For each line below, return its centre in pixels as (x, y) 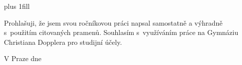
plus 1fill (17, 6)
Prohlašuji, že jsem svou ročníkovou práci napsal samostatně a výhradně (113, 22)
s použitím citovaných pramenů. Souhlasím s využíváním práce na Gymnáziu (121, 32)
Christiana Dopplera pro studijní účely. (63, 42)
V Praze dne (23, 58)
